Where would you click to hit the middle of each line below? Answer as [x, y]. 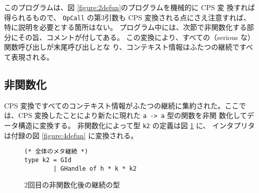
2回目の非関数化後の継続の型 [72, 185]
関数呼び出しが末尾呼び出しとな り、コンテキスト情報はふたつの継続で [122, 47]
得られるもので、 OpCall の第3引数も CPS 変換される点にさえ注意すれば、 [127, 17]
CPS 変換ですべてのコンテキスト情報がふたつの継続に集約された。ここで [125, 105]
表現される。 [32, 57]
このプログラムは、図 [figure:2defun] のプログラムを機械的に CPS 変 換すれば [130, 7]
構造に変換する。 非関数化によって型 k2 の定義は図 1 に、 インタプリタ [136, 125]
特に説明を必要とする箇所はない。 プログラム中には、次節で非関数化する [125, 27]
